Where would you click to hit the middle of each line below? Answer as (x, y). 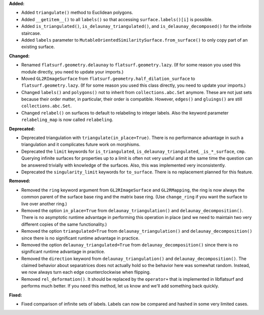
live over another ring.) (44, 204)
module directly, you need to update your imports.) (72, 72)
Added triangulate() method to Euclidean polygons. (77, 13)
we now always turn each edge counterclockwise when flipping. (86, 272)
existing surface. (38, 47)
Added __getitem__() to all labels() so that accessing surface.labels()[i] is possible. (117, 19)
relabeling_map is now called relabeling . (67, 120)
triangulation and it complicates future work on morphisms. (81, 145)
